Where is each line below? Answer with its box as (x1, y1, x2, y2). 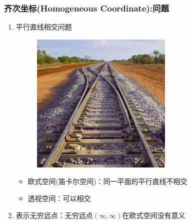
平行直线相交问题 (15, 21, 72, 32)
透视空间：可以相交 (27, 193, 91, 203)
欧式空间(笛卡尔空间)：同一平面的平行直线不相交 (27, 176, 187, 186)
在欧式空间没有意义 (122, 209, 185, 220)
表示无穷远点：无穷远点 (15, 209, 93, 220)
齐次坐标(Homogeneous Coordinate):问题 (4, 1, 169, 14)
